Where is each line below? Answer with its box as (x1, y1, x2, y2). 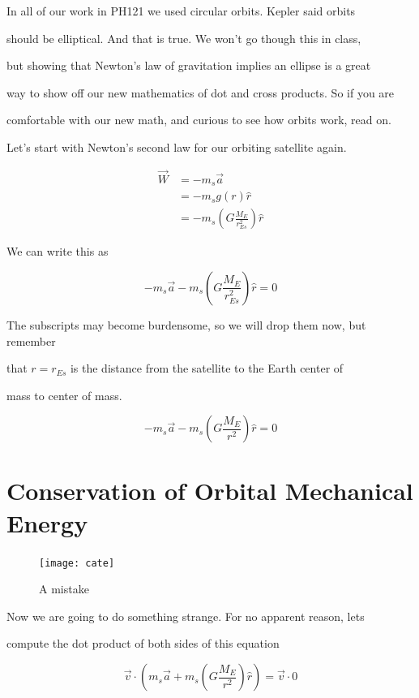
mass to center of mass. (6, 386, 122, 403)
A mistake (39, 580, 89, 597)
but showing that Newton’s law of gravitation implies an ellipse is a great (6, 57, 371, 74)
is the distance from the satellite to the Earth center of (70, 360, 344, 377)
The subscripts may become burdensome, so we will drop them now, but (6, 316, 366, 333)
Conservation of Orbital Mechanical (6, 474, 413, 507)
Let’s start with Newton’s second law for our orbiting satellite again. (6, 138, 347, 155)
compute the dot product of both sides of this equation (6, 635, 280, 652)
